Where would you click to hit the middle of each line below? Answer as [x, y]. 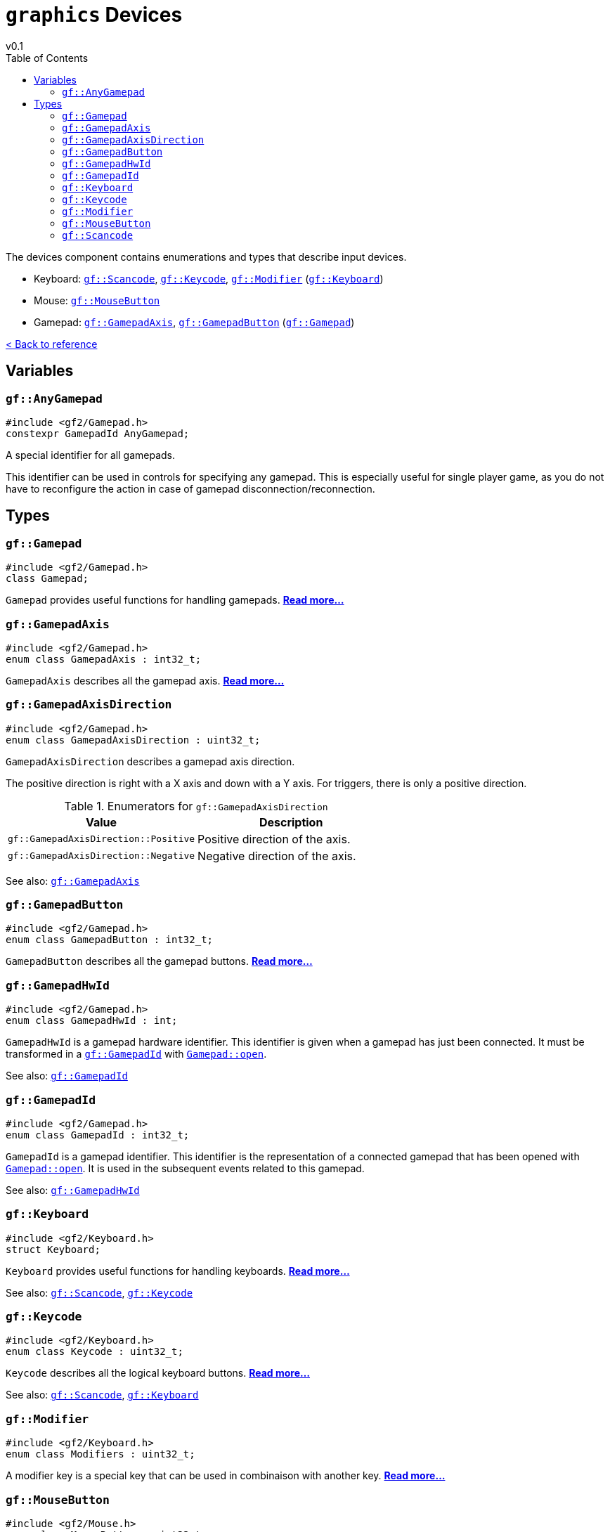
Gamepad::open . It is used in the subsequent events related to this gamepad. [185, 1168]
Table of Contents [47, 58]
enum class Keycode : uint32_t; [95, 1352]
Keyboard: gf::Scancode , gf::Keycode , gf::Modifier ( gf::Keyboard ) [209, 278]
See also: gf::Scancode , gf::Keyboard [102, 1395]
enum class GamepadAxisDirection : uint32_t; [133, 740]
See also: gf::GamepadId [67, 1076]
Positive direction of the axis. [274, 839]
